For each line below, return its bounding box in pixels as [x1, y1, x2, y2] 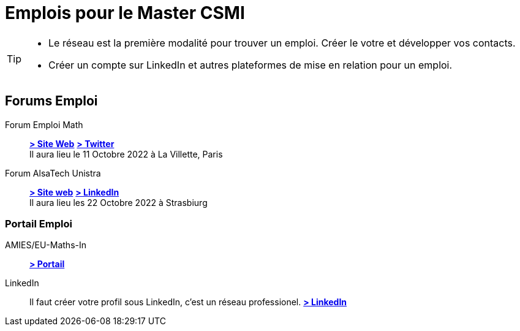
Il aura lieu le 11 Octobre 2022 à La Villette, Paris [29, 148, 223, 159]
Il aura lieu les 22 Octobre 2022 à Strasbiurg [29, 197, 208, 208]
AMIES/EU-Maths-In [5, 240, 87, 251]
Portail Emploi [5, 217, 72, 230]
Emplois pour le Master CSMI [5, 2, 245, 23]
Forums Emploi [5, 93, 98, 109]
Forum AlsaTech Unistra [5, 167, 101, 178]
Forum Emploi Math [5, 119, 83, 130]
